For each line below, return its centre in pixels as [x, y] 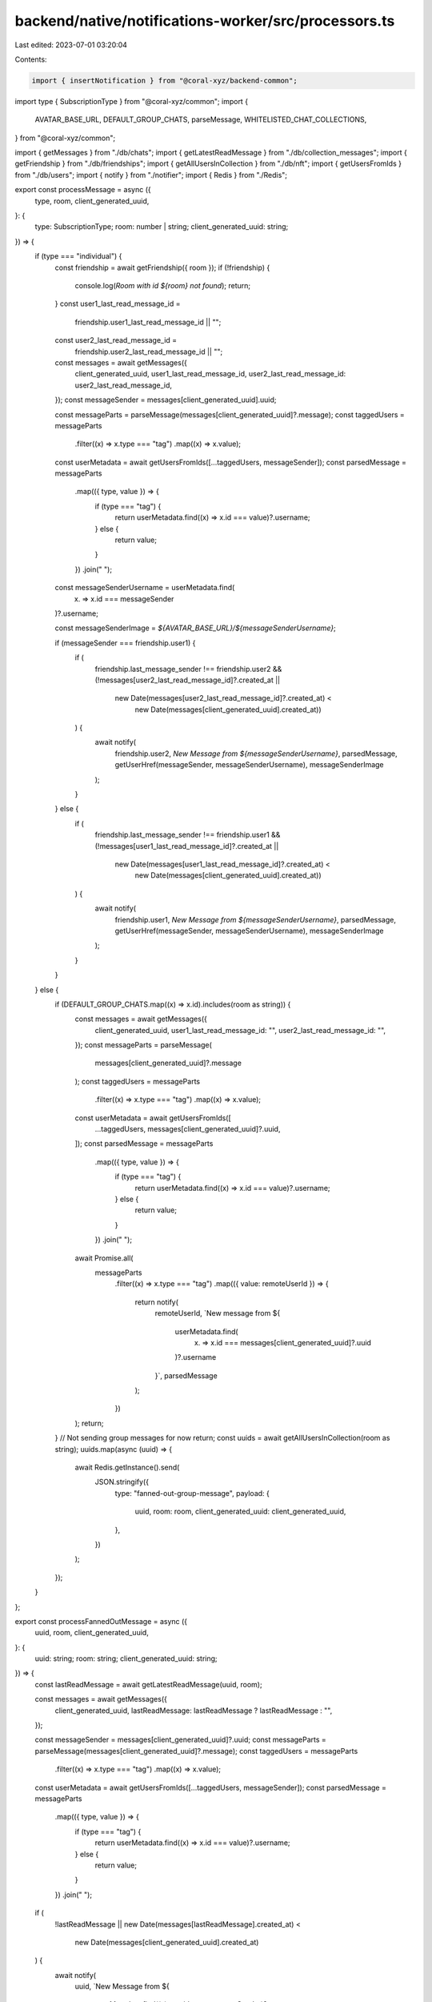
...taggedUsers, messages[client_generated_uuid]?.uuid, [188, 1129]
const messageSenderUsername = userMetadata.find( [145, 588]
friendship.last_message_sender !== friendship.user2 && [188, 669]
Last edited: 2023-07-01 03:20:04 [71, 45]
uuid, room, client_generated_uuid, [92, 1633]
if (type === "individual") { [78, 256]
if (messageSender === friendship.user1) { [125, 643]
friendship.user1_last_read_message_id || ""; [148, 322]
